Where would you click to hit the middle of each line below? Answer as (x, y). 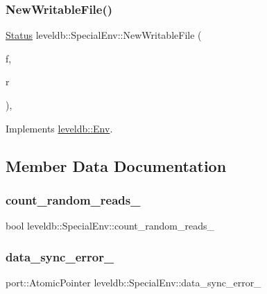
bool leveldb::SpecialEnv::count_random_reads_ (110, 226)
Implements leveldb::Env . (59, 128)
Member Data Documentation (116, 165)
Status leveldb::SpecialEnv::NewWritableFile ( (104, 35)
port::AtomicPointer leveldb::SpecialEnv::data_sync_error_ (133, 282)
